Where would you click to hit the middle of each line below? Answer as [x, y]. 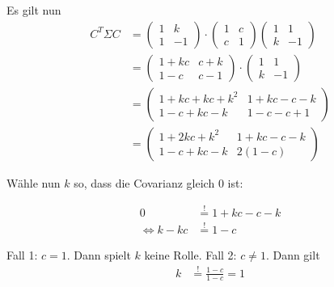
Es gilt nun [34, 10]
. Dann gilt [293, 254]
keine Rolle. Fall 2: [190, 254]
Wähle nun [34, 182]
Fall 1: [22, 254]
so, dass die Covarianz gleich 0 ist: [159, 182]
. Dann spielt [99, 254]
